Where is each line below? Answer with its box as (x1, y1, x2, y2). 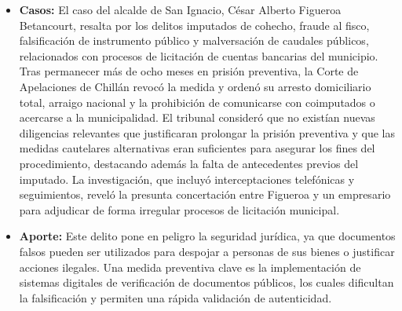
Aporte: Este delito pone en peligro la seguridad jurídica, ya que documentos (19, 228, 396, 244)
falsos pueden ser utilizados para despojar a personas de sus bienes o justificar (19, 243, 395, 259)
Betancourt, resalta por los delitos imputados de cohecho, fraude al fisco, (19, 16, 370, 33)
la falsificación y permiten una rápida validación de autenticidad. (19, 289, 332, 306)
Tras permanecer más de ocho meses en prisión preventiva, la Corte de (19, 63, 359, 79)
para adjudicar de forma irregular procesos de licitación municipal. (19, 201, 340, 218)
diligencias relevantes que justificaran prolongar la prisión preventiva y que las (19, 124, 395, 141)
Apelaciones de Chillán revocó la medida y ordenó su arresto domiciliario (19, 78, 371, 94)
